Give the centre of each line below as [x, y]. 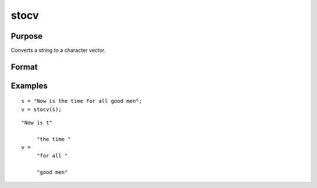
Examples [29, 85]
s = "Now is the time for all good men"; [82, 101]
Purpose [27, 36]
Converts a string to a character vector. [58, 51]
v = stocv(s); [41, 109]
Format [24, 67]
